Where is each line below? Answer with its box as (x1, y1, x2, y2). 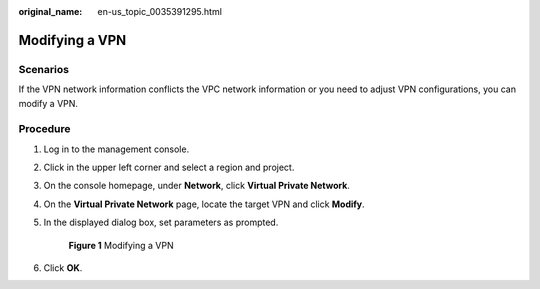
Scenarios (18, 62, 70, 76)
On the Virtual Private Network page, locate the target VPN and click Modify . (43, 198, 365, 210)
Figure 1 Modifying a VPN (68, 239, 174, 251)
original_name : (18, 6, 83, 17)
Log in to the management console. (43, 143, 190, 155)
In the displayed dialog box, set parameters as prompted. (43, 216, 279, 229)
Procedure (18, 122, 71, 136)
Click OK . (43, 262, 83, 274)
